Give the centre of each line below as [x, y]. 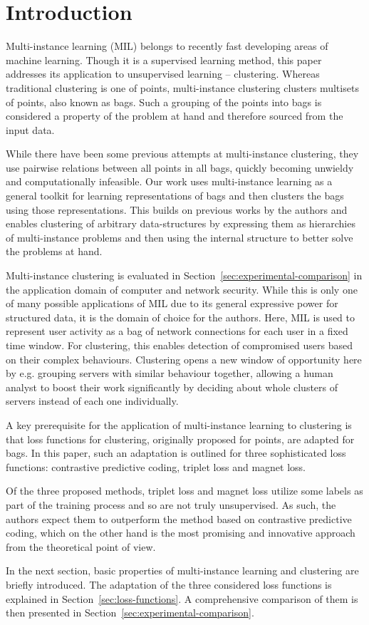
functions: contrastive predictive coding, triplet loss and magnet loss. [156, 466]
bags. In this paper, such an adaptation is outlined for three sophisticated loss [176, 453]
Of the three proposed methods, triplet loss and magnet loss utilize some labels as [184, 491]
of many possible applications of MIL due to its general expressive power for [172, 303]
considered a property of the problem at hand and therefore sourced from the [175, 116]
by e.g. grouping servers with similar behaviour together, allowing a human [170, 373]
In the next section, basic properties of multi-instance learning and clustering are [182, 570]
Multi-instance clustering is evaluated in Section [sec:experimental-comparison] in [184, 275]
